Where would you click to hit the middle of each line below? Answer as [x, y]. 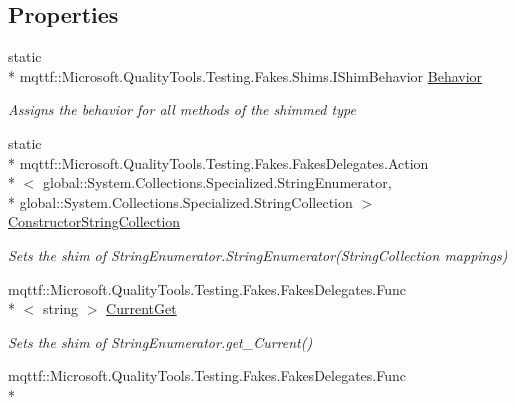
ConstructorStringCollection [94, 221]
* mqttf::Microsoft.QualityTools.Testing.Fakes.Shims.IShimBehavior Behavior [245, 75]
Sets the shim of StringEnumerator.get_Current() [160, 341]
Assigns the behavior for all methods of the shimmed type [182, 109]
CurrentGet [141, 308]
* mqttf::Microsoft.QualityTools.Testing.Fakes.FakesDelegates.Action [218, 162]
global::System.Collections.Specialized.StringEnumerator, [217, 182]
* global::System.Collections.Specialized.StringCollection [180, 201]
